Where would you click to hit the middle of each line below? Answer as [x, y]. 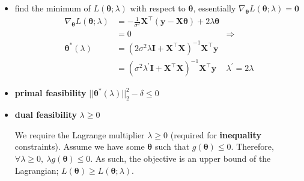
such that [172, 146]
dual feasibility [46, 115]
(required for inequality [216, 134]
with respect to [158, 8]
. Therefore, [252, 146]
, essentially [214, 8]
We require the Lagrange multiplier [80, 134]
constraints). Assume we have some [80, 146]
